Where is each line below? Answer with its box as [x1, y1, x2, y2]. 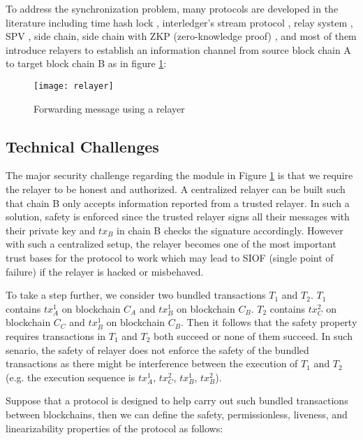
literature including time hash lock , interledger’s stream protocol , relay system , [6, 15, 353, 29]
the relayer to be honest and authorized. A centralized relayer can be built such [6, 182, 346, 197]
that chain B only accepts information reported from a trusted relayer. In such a [6, 195, 350, 210]
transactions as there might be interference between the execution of [6, 356, 298, 371]
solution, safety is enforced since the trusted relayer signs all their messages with [6, 209, 350, 224]
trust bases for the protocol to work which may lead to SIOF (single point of [6, 250, 334, 264]
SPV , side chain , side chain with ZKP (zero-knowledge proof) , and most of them [6, 29, 357, 43]
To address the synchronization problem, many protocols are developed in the [6, 1, 339, 15]
